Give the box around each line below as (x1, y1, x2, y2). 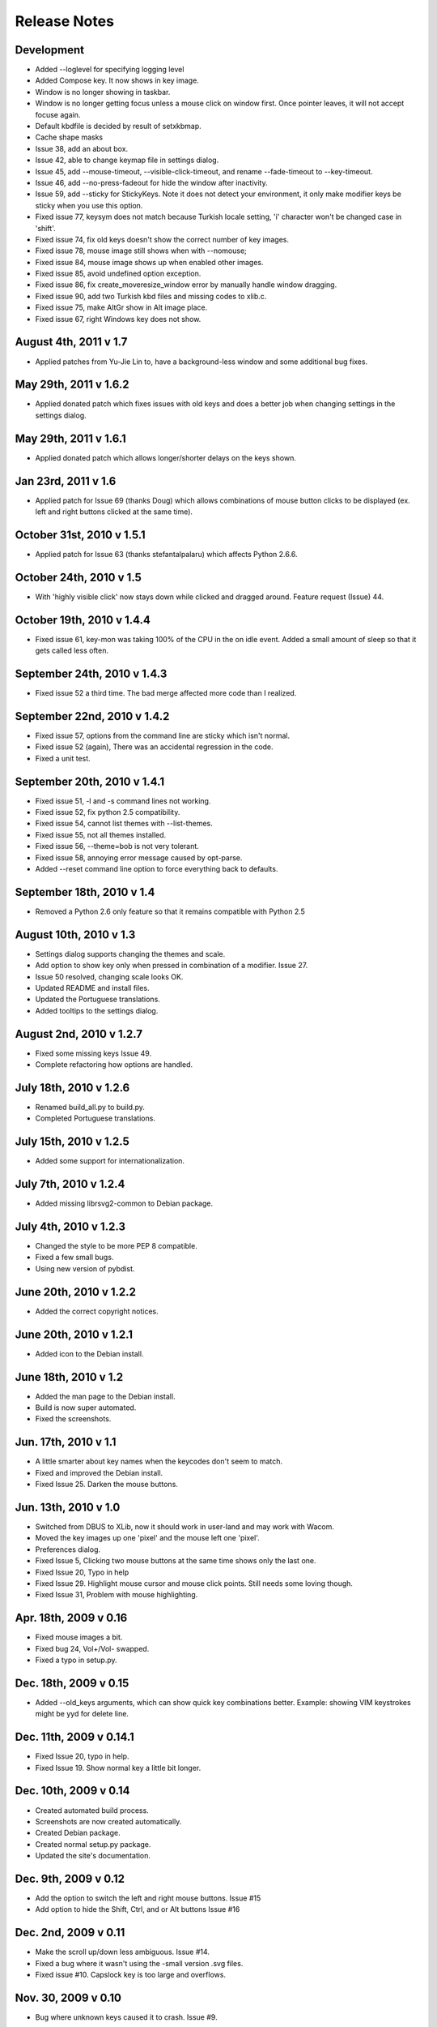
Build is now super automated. (35, 1403, 137, 1412)
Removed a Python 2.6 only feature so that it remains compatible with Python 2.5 (35, 906, 305, 916)
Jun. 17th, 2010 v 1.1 (15, 1435, 117, 1449)
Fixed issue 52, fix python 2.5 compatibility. (35, 808, 180, 817)
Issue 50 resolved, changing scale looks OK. (35, 971, 184, 981)
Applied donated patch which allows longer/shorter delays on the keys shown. (35, 452, 297, 462)
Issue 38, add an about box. (35, 144, 129, 153)
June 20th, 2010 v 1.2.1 (15, 1327, 134, 1341)
